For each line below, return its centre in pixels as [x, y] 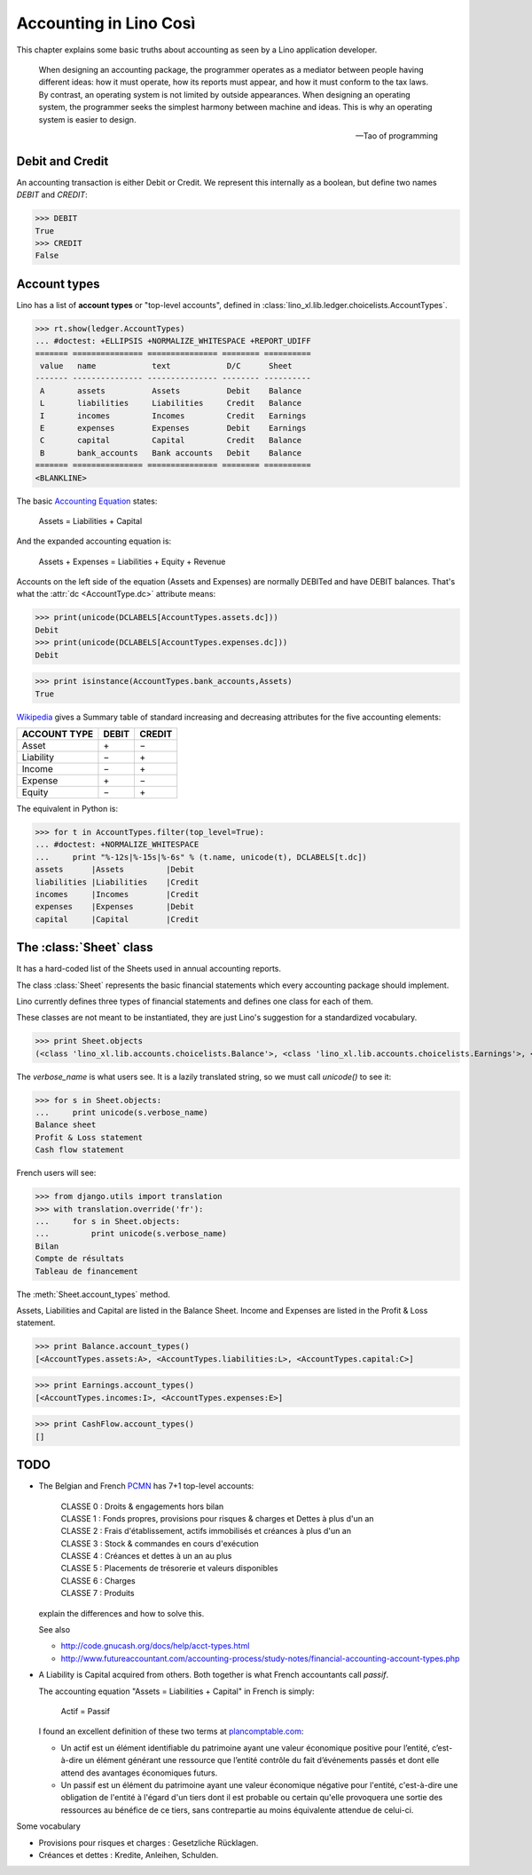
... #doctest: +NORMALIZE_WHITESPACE [117, 845]
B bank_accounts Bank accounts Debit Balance [171, 453]
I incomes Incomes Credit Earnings [173, 416]
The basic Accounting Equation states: [87, 501]
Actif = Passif [86, 1711]
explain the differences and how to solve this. [121, 1613]
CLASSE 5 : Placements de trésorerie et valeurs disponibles [169, 1569]
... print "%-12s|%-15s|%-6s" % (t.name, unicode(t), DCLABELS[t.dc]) [201, 857]
